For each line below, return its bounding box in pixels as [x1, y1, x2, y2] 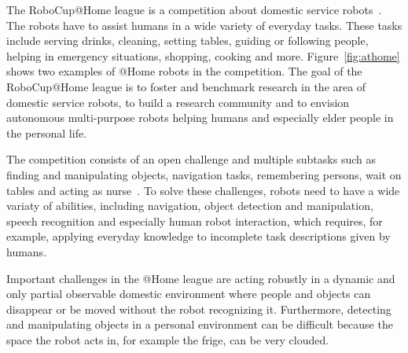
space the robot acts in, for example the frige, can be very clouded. [6, 331, 329, 347]
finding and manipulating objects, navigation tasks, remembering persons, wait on [6, 166, 402, 182]
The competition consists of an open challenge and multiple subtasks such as [6, 151, 376, 167]
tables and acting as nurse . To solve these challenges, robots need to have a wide [6, 182, 400, 198]
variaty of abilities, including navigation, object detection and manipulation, [6, 197, 373, 214]
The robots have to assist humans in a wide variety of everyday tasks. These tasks [6, 17, 402, 33]
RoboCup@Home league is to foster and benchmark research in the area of [6, 78, 366, 94]
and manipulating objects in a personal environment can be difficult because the [6, 316, 393, 333]
